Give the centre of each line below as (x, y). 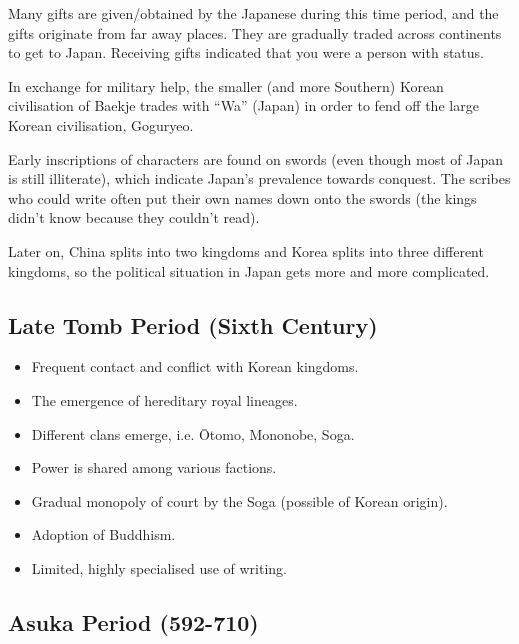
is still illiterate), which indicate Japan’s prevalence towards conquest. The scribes (259, 178)
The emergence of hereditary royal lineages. (164, 399)
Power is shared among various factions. (154, 467)
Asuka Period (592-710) (133, 621)
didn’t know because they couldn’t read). (134, 217)
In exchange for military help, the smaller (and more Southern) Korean (226, 85)
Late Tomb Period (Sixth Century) (193, 324)
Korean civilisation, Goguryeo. (101, 124)
